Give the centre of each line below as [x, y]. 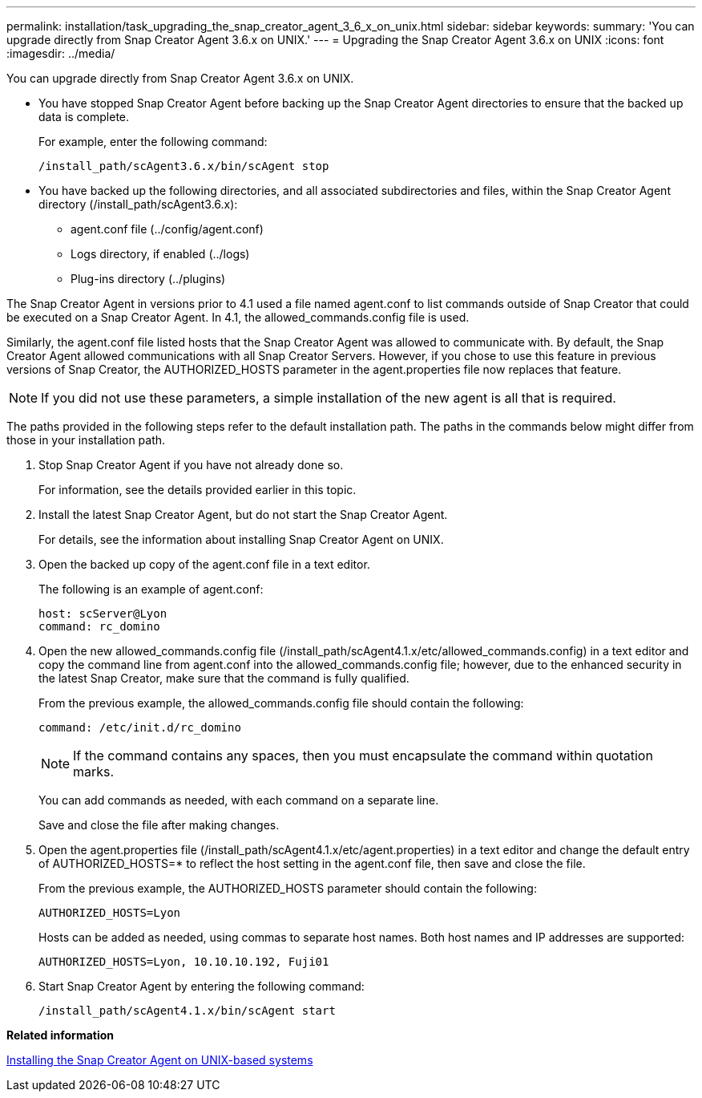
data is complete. [84, 117]
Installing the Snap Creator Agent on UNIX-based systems [160, 1060]
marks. [94, 772]
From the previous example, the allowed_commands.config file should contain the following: [281, 703]
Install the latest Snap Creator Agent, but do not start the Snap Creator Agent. [243, 515]
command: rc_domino [99, 626]
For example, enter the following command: [153, 142]
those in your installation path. [86, 440]
